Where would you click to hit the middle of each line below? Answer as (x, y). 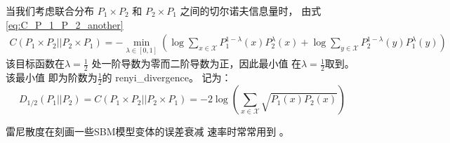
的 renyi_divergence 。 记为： (167, 77)
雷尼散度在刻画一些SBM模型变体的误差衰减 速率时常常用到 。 (147, 131)
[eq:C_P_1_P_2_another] (65, 24)
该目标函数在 (35, 63)
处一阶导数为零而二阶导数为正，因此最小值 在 (197, 63)
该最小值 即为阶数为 (52, 77)
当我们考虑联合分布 (50, 11)
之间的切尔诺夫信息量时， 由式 (251, 11)
